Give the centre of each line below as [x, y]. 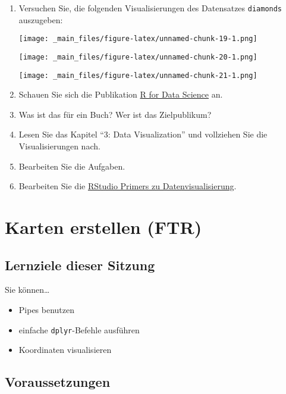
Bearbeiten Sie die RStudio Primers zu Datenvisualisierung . [128, 186]
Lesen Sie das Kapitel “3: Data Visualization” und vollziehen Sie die [143, 134]
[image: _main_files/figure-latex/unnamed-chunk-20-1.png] [138, 57]
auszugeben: [41, 19]
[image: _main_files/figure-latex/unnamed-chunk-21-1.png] [138, 75]
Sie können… [27, 290]
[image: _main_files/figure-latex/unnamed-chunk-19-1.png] [138, 39]
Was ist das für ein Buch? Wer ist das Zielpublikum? [115, 114]
